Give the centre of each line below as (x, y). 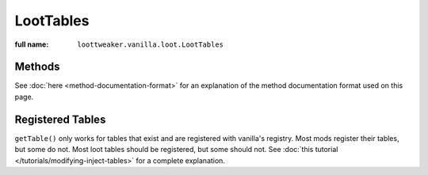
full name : (32, 44)
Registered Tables (60, 119)
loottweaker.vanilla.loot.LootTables (151, 44)
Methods (37, 67)
